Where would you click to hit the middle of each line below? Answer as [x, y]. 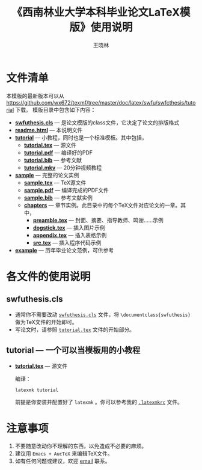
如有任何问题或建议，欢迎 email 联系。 [63, 461]
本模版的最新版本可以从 [35, 96]
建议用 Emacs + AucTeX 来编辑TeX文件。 [64, 454]
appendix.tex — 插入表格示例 [70, 235]
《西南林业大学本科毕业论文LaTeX [96, 12]
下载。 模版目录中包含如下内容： [56, 109]
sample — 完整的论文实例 [47, 175]
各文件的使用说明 [49, 276]
